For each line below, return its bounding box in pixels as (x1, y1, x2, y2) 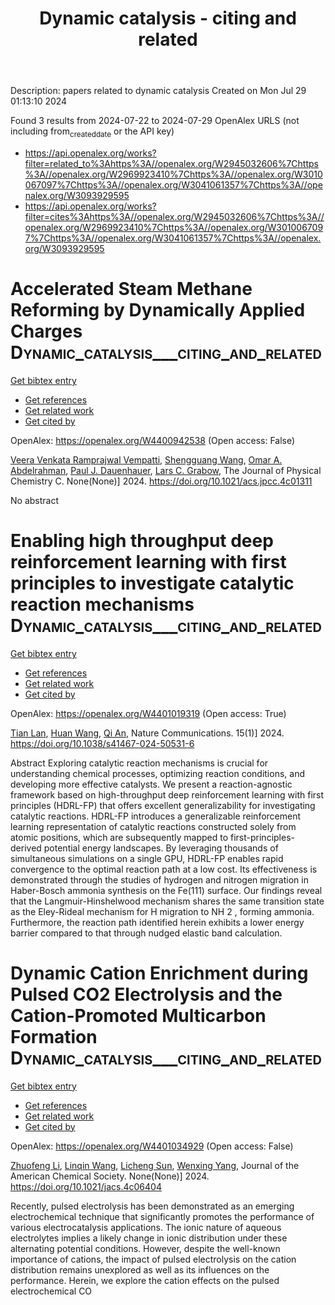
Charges (10, 320, 83, 343)
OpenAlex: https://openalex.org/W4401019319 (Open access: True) (10, 707, 287, 719)
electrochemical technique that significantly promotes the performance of (10, 1210, 315, 1222)
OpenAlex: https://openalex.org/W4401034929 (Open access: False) (10, 1140, 294, 1152)
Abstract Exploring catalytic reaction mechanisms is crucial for (10, 757, 269, 769)
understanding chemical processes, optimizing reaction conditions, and (10, 767, 305, 779)
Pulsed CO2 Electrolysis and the (10, 983, 283, 1006)
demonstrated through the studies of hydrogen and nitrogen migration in (10, 873, 309, 886)
